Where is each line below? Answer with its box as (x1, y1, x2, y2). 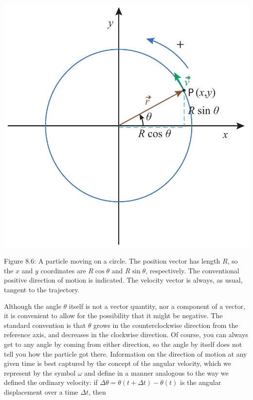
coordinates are (40, 265, 86, 275)
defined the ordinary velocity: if (4, 377, 98, 387)
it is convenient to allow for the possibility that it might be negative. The (4, 310, 223, 321)
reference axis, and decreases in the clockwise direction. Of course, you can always (4, 329, 248, 340)
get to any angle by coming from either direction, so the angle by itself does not (4, 339, 242, 349)
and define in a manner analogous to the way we (84, 367, 229, 378)
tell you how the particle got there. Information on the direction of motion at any (4, 348, 247, 359)
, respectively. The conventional (145, 265, 239, 275)
